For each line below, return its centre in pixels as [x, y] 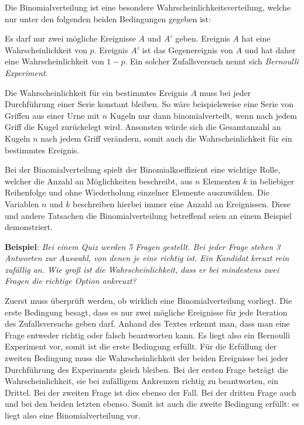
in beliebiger [272, 181]
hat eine [256, 38]
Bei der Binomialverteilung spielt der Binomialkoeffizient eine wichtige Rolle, [143, 169]
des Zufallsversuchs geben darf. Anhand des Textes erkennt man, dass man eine [147, 323]
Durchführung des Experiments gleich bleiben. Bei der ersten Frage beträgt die [146, 369]
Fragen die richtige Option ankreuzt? [71, 281]
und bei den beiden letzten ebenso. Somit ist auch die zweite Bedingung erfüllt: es [152, 404]
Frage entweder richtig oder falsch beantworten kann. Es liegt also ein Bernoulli [148, 335]
